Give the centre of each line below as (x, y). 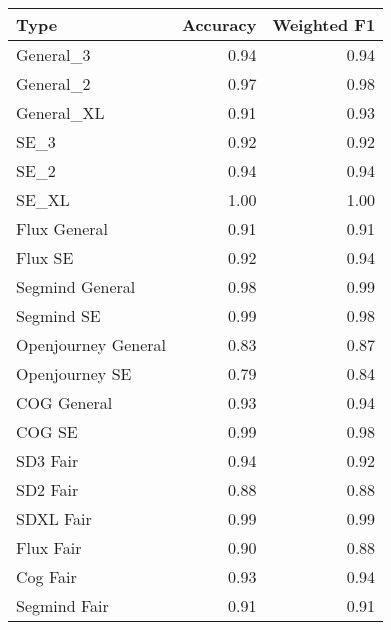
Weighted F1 (324, 24)
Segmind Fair (62, 605)
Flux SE (45, 257)
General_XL (60, 112)
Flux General (62, 228)
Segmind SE (58, 315)
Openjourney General (91, 344)
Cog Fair (46, 576)
